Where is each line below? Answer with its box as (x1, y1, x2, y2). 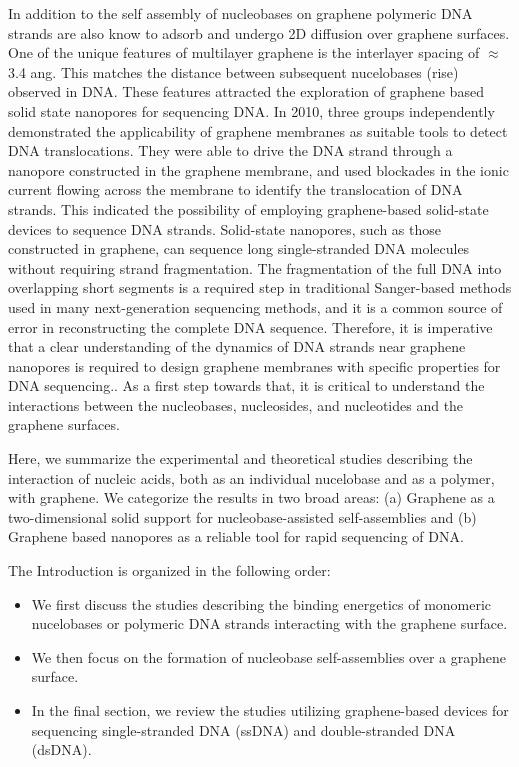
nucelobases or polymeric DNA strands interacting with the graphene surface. (31, 613, 508, 634)
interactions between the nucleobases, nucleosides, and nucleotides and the (8, 394, 464, 415)
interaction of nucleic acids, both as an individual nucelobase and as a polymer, (8, 467, 495, 488)
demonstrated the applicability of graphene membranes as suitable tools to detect (8, 120, 508, 141)
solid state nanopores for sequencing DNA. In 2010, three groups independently (8, 100, 495, 121)
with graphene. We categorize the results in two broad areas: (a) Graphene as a (8, 487, 495, 508)
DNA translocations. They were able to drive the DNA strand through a (8, 140, 453, 161)
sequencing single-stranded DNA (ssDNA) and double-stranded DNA (31, 719, 456, 740)
